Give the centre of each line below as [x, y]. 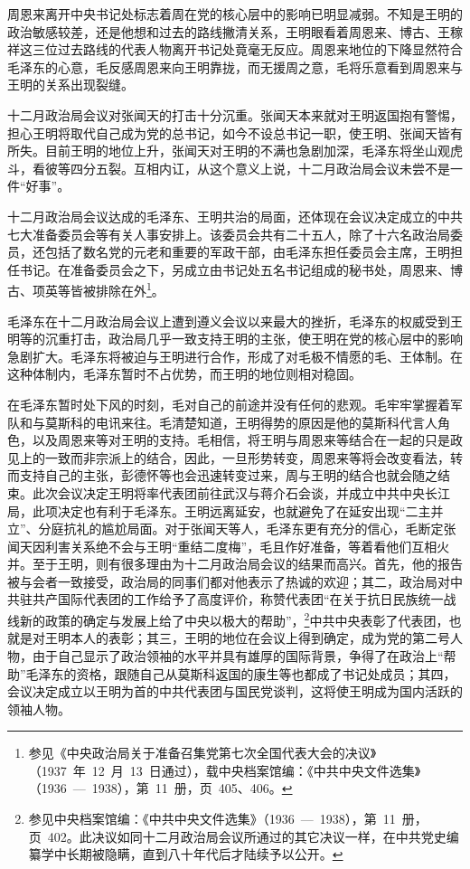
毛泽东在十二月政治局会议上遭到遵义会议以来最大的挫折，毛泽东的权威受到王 [235, 321]
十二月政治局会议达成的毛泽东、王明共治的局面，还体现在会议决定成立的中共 [235, 216]
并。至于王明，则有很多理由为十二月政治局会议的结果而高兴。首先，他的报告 [235, 564]
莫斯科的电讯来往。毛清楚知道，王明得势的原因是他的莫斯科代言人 [241, 422]
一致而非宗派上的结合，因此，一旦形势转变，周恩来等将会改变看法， [247, 457]
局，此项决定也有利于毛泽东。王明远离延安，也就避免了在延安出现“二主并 [226, 510]
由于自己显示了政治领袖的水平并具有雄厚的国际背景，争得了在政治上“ [238, 655]
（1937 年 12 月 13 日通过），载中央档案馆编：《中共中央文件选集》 [225, 770]
